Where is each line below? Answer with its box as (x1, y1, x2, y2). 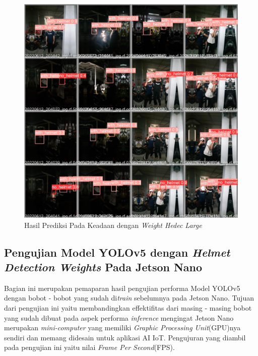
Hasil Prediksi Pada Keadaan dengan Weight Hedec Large (24, 219, 202, 230)
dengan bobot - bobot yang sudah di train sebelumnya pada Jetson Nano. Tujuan (4, 292, 254, 303)
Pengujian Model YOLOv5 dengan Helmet (4, 244, 230, 260)
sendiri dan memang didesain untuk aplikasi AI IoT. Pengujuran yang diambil (4, 332, 246, 342)
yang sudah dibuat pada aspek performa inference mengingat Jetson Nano (4, 312, 234, 323)
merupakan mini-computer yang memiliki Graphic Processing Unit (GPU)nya (4, 322, 241, 333)
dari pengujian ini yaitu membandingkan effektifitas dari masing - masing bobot (4, 302, 252, 313)
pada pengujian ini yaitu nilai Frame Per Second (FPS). (4, 342, 175, 352)
